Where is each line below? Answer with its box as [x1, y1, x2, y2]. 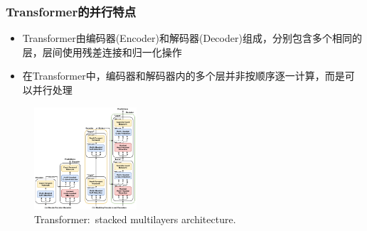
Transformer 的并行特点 [6, 2, 137, 20]
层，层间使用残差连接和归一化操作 [22, 44, 182, 59]
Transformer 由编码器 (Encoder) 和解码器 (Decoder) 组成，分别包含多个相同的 [22, 31, 362, 45]
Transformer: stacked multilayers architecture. [34, 212, 236, 227]
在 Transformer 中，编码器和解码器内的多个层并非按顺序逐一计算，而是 [22, 68, 345, 83]
